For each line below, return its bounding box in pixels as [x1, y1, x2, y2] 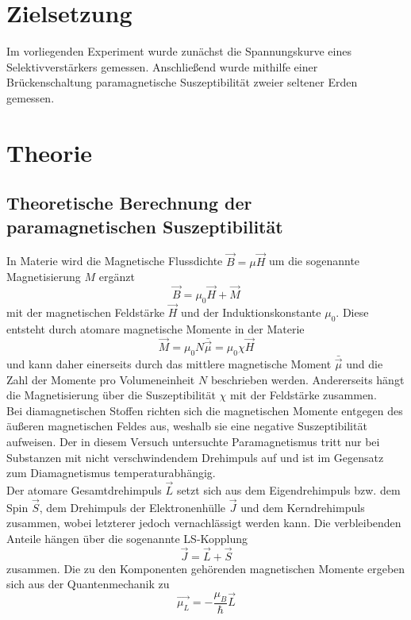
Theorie [6, 136, 93, 168]
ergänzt [98, 268, 135, 285]
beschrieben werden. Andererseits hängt [210, 371, 405, 387]
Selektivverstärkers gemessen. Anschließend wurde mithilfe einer [6, 58, 318, 75]
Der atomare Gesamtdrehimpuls [6, 481, 162, 498]
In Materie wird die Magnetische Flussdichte [6, 252, 223, 269]
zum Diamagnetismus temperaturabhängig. [6, 464, 216, 481]
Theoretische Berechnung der [6, 191, 252, 215]
